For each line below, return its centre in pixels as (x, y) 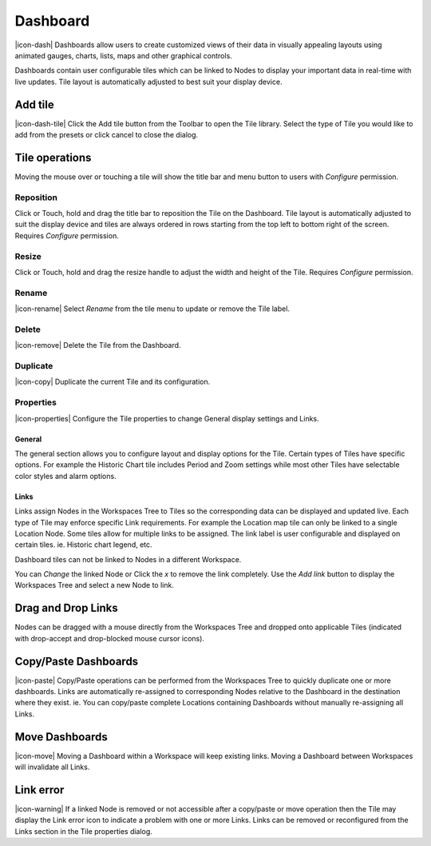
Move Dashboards (61, 737)
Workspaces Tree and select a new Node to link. (95, 585)
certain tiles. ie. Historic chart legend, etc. (83, 545)
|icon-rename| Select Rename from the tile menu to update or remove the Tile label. (152, 309)
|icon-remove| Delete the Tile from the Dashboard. (98, 345)
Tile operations (53, 157)
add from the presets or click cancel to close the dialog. (107, 135)
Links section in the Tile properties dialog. (84, 831)
